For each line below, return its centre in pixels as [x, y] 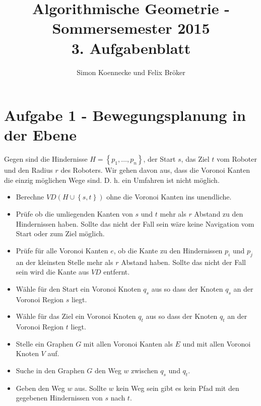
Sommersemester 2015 [131, 28]
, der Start [159, 159]
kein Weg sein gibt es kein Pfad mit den [178, 388]
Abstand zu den [219, 214]
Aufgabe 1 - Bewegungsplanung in [125, 115]
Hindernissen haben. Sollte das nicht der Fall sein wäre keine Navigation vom [135, 223]
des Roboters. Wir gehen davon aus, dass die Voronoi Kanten [155, 170]
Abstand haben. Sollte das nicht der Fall [183, 262]
